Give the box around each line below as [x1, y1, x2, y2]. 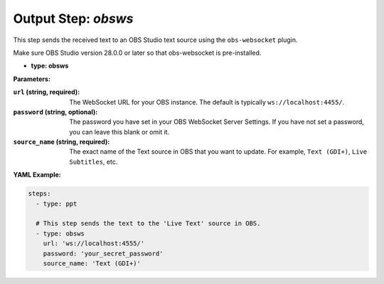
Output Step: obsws [13, 11, 134, 26]
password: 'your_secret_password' [43, 249, 164, 258]
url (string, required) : [13, 88, 80, 96]
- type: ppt [36, 199, 78, 208]
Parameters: [13, 75, 51, 83]
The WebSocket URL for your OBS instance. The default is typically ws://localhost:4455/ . [69, 98, 345, 106]
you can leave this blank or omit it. [69, 127, 170, 136]
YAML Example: [13, 171, 61, 179]
